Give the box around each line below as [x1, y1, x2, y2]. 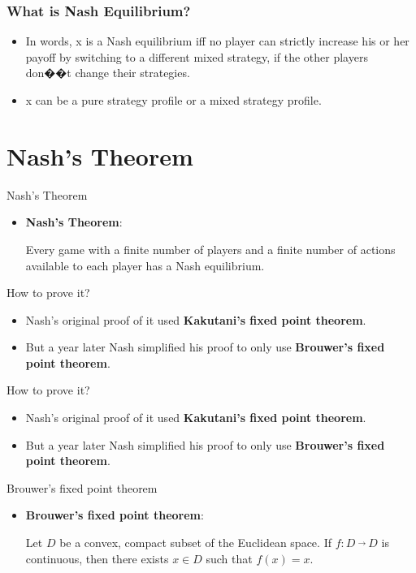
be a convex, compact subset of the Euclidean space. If [59, 534, 331, 551]
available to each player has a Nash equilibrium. [25, 256, 265, 274]
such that [206, 549, 253, 567]
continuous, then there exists [25, 549, 169, 567]
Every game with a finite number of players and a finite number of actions [25, 240, 396, 257]
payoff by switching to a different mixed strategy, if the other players [25, 48, 368, 65]
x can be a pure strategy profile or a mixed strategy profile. [25, 92, 322, 108]
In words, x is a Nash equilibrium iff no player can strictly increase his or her [25, 32, 409, 50]
